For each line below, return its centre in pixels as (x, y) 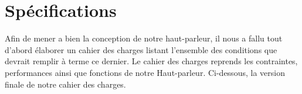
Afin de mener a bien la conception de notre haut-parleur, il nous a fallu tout (144, 38)
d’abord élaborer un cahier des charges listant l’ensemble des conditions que (141, 49)
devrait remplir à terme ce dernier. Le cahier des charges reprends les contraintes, (151, 61)
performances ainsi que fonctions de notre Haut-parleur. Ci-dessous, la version (145, 72)
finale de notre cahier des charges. (65, 84)
